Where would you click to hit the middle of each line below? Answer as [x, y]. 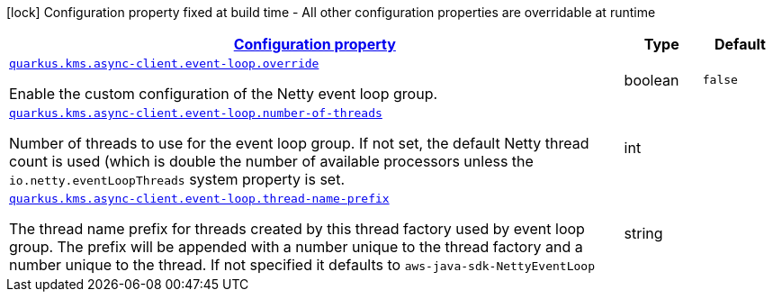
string [643, 233]
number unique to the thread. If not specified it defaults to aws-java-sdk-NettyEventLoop [302, 265]
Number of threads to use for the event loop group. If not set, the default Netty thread [299, 143]
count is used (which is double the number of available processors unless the [271, 161]
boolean [652, 80]
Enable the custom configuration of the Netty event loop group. [224, 94]
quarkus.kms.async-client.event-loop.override [164, 63]
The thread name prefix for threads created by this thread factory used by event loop [297, 229]
